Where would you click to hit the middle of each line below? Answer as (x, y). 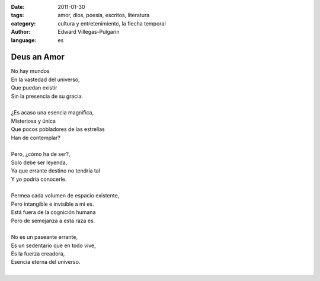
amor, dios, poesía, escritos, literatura (104, 15)
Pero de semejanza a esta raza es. (53, 221)
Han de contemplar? (36, 138)
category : (23, 23)
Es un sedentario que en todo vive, (53, 245)
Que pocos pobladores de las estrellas (58, 129)
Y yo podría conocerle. (39, 179)
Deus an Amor (38, 57)
